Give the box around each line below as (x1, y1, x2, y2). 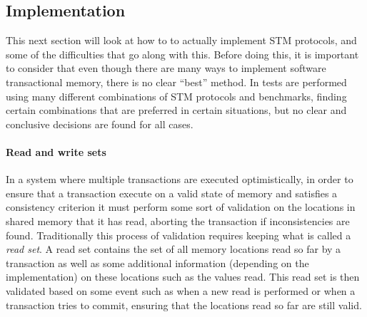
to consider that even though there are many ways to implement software (6, 61, 326, 76)
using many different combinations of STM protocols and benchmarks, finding (6, 88, 347, 103)
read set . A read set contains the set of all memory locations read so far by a (6, 241, 341, 256)
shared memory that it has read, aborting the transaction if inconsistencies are (6, 213, 350, 228)
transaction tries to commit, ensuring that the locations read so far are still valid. (6, 297, 362, 312)
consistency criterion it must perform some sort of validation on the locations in (6, 199, 356, 214)
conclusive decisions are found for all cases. (6, 116, 193, 131)
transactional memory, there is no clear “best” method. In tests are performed (6, 74, 347, 89)
